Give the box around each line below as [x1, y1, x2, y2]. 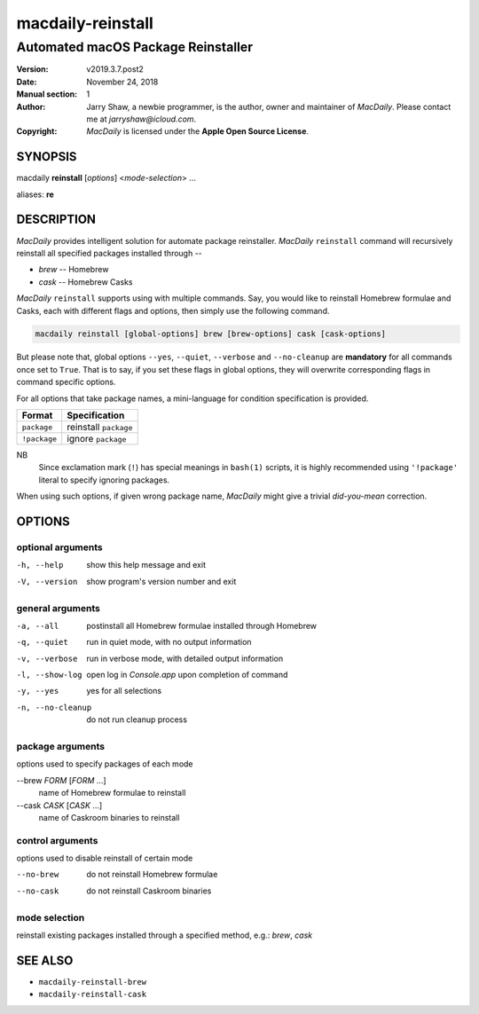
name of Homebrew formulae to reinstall [38, 788, 186, 798]
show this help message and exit [86, 560, 206, 570]
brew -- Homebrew [38, 264, 109, 275]
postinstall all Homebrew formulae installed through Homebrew [86, 620, 318, 631]
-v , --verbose [16, 653, 78, 664]
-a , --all [16, 621, 59, 631]
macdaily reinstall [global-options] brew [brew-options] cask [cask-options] [35, 329, 386, 339]
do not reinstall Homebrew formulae [86, 869, 218, 880]
